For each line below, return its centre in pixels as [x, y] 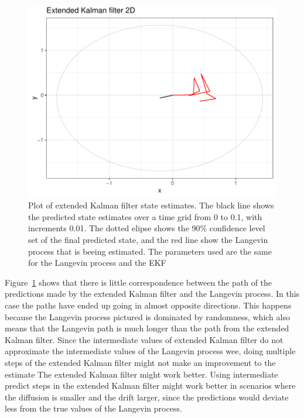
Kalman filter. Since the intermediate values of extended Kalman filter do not [144, 339]
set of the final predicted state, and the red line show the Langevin [148, 239]
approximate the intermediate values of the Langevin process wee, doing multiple [150, 351]
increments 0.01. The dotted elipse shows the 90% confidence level [147, 228]
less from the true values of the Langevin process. [93, 408]
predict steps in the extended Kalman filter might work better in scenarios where [150, 386]
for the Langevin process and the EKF [97, 263]
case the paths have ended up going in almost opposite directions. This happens [148, 305]
